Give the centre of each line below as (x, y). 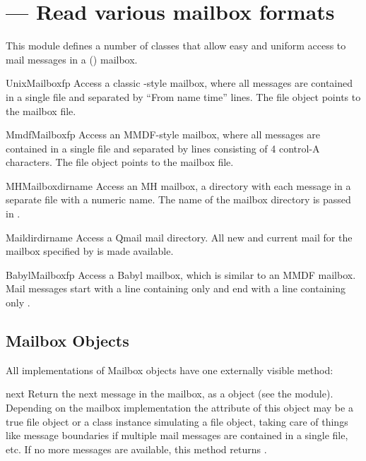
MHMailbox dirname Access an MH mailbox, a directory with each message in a (178, 185)
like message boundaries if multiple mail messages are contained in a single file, (177, 435)
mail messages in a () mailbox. (72, 59)
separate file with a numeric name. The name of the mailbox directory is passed (178, 199)
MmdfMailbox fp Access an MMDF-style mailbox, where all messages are (163, 134)
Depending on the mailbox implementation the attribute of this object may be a (179, 408)
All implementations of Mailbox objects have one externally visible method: (170, 370)
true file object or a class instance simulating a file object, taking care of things (177, 421)
